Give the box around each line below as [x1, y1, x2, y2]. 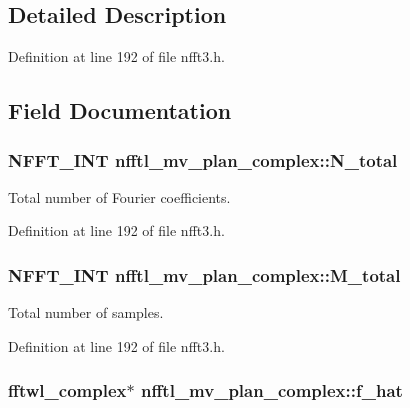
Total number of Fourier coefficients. [8, 186, 231, 207]
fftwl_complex [8, 378, 127, 403]
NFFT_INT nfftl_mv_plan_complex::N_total [8, 147, 398, 172]
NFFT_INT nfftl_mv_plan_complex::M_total [8, 262, 401, 287]
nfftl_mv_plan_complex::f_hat [140, 378, 403, 403]
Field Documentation [8, 95, 232, 126]
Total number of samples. [8, 302, 164, 323]
